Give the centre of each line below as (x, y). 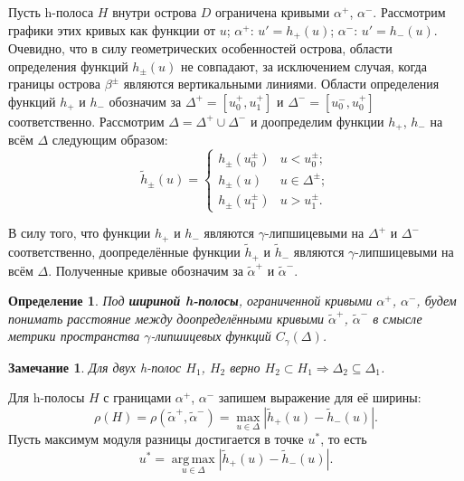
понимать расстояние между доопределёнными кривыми (166, 318)
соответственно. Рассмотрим (86, 121)
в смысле (398, 318)
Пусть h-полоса (51, 12)
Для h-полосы (47, 397)
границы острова (54, 84)
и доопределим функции (317, 121)
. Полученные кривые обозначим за (146, 270)
